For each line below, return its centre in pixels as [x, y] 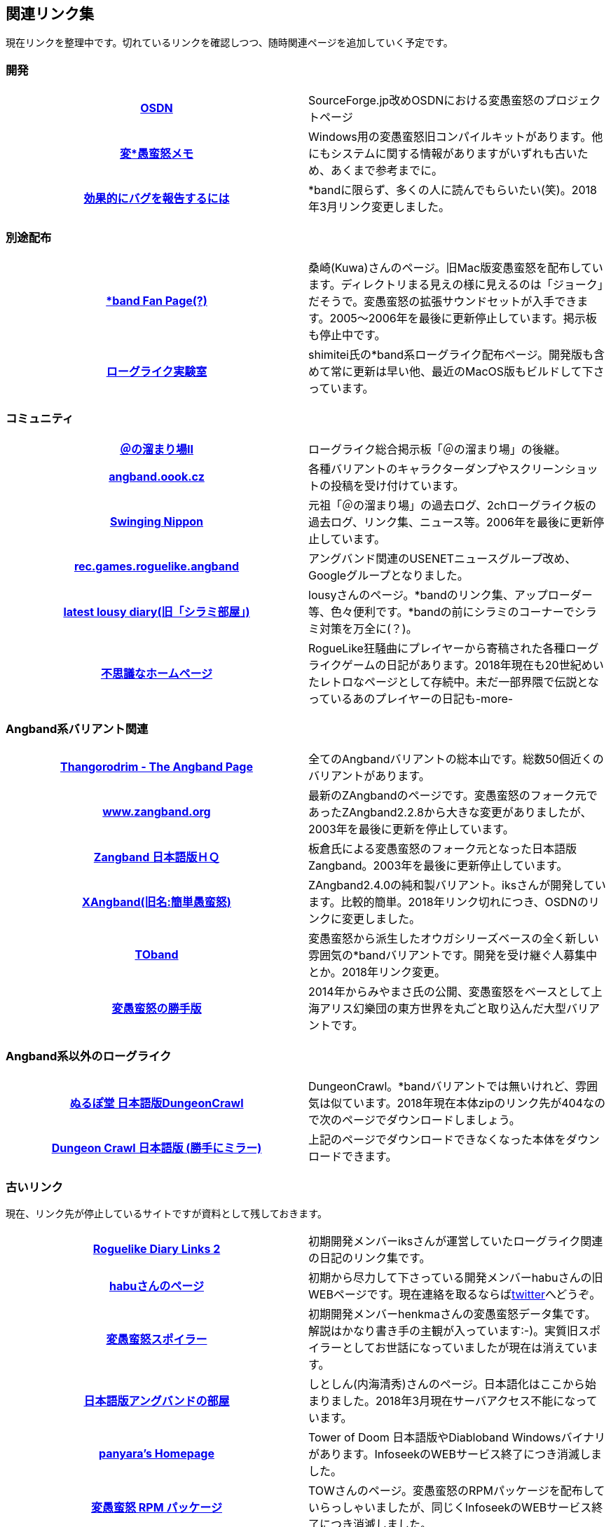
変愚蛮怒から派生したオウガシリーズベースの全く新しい [454, 939]
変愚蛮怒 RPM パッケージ [157, 1507]
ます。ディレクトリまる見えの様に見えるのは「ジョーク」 [456, 284]
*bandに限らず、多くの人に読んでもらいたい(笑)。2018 [453, 190]
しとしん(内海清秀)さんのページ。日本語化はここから [447, 1384]
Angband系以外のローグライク [89, 1056]
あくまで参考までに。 [387, 171]
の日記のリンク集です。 [370, 1258]
